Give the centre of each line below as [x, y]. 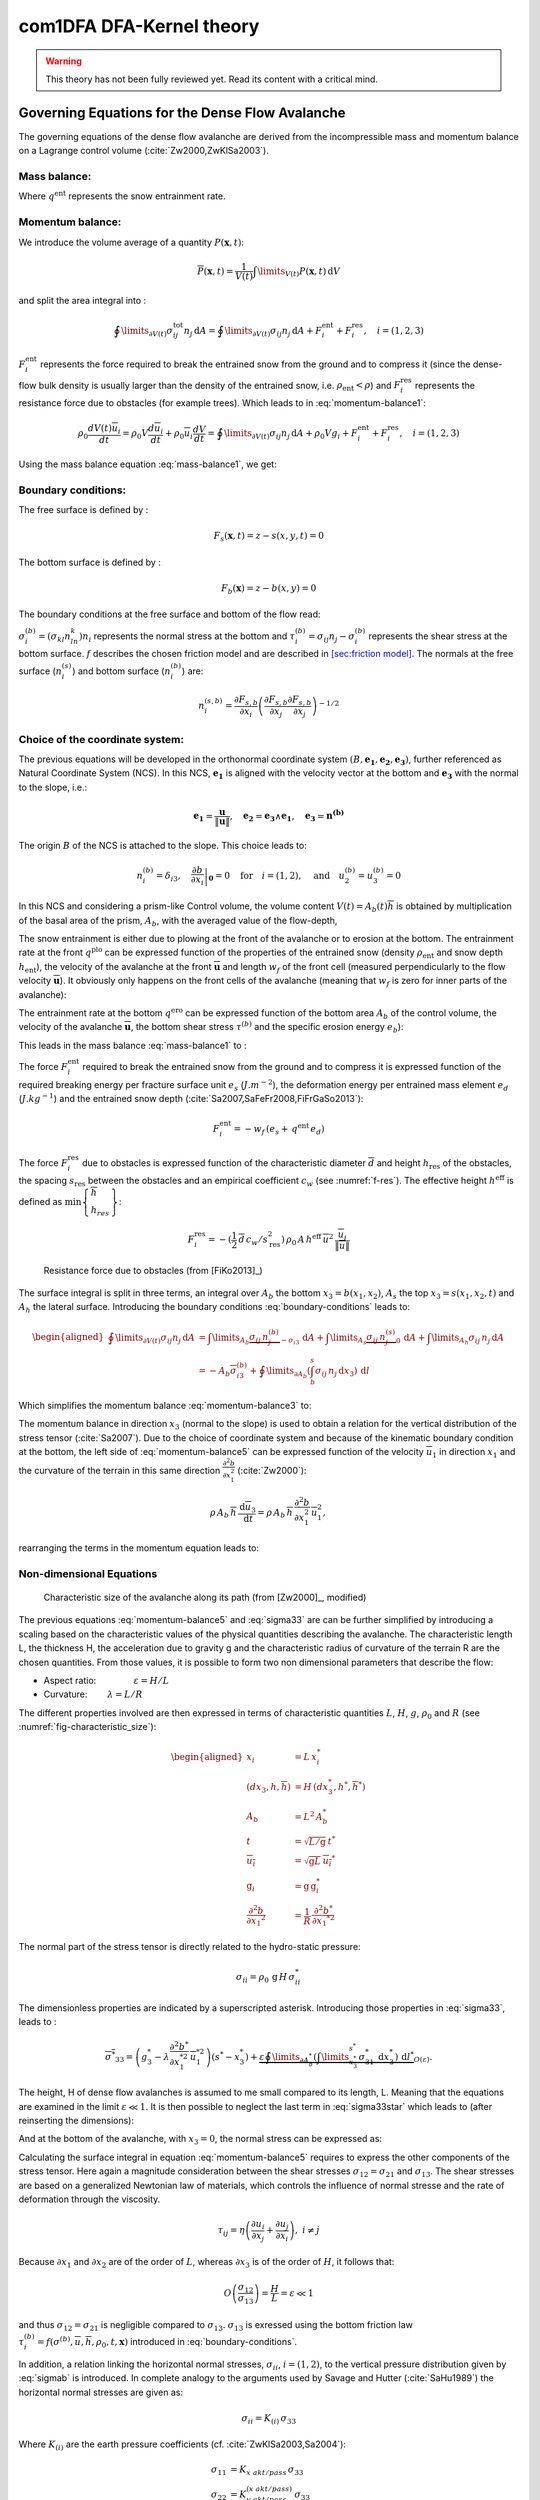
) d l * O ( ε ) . [413, 2057]
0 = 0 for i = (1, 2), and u [276, 877]
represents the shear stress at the [438, 636]
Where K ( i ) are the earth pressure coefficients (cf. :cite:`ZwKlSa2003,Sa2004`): [182, 2445]
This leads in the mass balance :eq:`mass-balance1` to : [132, 1045]
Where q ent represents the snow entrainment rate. [122, 195]
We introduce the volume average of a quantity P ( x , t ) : [131, 242]
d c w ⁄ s [253, 1240]
